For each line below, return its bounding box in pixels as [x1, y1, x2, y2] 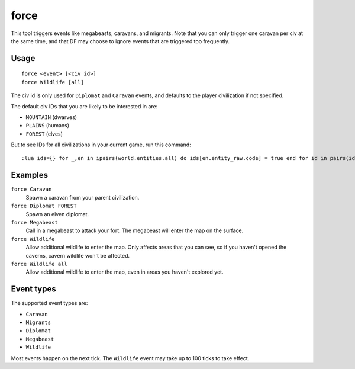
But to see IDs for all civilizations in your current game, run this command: [11, 141, 192, 148]
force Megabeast [11, 219, 59, 226]
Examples [11, 170, 49, 180]
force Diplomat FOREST [11, 203, 77, 210]
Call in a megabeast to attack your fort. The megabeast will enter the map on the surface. [25, 227, 244, 234]
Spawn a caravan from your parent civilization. [25, 194, 140, 201]
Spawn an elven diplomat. [25, 210, 89, 217]
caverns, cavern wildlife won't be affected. [25, 252, 130, 259]
